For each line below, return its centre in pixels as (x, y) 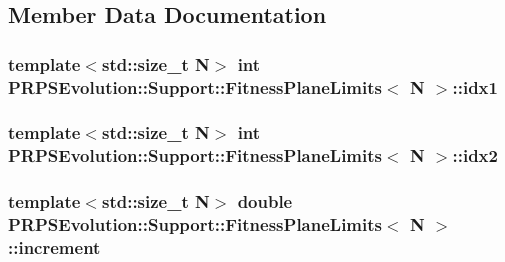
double (265, 201)
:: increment (54, 247)
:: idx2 (475, 155)
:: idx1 (475, 86)
